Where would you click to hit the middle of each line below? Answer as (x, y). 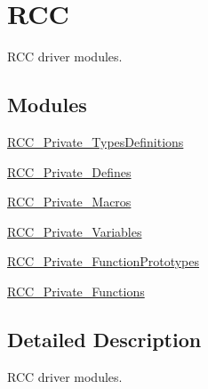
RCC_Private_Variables (75, 231)
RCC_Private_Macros (69, 202)
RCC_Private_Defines (69, 171)
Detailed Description (104, 339)
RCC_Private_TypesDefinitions (96, 141)
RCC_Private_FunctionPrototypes (104, 261)
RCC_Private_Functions (76, 291)
